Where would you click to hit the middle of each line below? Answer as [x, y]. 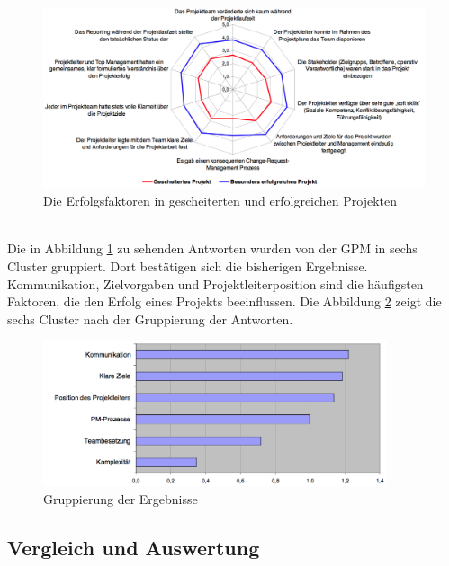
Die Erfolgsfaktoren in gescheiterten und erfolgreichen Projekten [220, 201]
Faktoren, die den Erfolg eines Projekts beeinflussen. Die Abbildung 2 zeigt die [224, 301]
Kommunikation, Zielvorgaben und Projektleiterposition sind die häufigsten [216, 283]
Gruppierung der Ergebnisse [121, 498]
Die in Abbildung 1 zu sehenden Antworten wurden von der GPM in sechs [212, 248]
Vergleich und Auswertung [134, 547]
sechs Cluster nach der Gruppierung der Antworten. [150, 318]
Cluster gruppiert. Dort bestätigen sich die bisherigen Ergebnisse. [188, 266]
